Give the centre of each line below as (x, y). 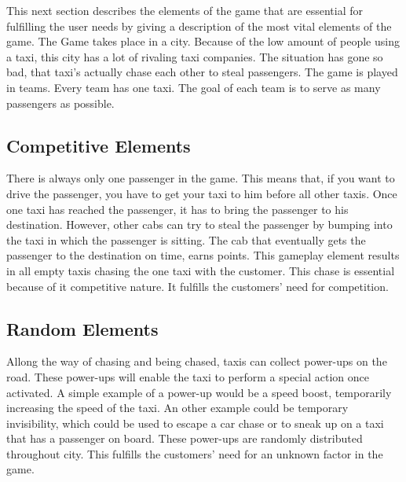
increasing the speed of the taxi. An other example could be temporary (177, 408)
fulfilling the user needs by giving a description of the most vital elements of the (199, 26)
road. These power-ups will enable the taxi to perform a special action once (188, 376)
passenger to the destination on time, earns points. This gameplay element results (203, 255)
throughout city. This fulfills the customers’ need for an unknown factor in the (195, 453)
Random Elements (82, 328)
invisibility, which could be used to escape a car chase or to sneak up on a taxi (195, 423)
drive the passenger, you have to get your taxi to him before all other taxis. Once (202, 193)
